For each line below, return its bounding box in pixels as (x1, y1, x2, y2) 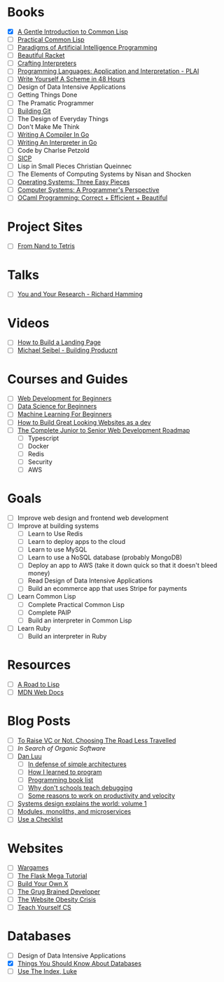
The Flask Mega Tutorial (17, 871, 87, 880)
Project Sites (7, 219, 83, 235)
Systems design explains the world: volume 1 (17, 800, 147, 808)
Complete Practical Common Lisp (27, 600, 125, 608)
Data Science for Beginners (17, 402, 97, 411)
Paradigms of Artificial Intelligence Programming (17, 43, 157, 52)
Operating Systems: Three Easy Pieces (17, 178, 130, 186)
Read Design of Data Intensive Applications (27, 576, 153, 585)
